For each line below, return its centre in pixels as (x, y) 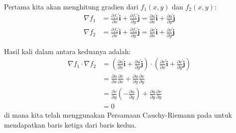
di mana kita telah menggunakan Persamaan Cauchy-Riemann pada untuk (118, 115)
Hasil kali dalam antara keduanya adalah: (67, 51)
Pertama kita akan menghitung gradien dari (71, 6)
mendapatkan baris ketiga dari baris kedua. (70, 124)
